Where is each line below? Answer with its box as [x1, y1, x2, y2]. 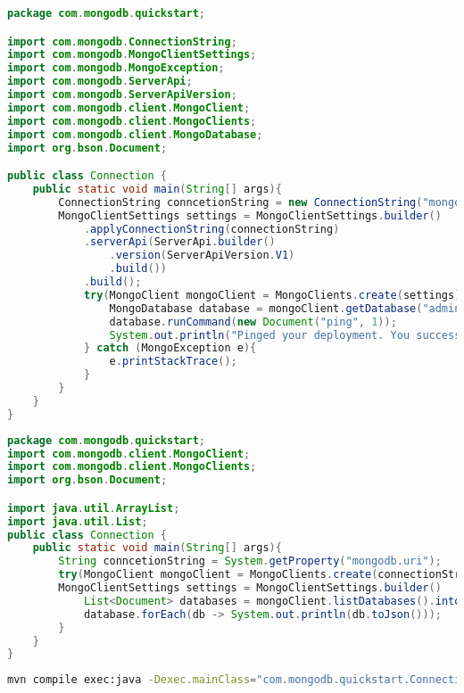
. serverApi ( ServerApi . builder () [83, 235, 276, 249]
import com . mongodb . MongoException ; [7, 62, 225, 75]
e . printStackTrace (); [109, 355, 237, 368]
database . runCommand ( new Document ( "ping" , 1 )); [109, 315, 397, 328]
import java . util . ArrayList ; [7, 501, 180, 515]
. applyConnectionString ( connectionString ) [83, 222, 340, 235]
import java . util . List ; [7, 515, 148, 528]
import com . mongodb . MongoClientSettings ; [7, 48, 257, 62]
